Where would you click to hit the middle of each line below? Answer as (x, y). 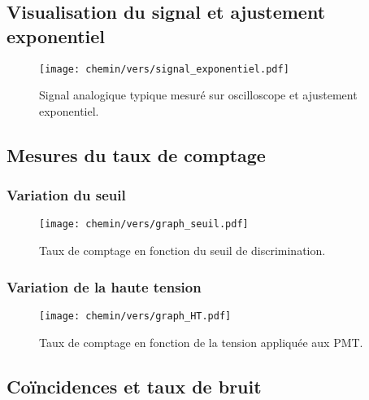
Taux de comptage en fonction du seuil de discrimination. (182, 251)
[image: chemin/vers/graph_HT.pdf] (135, 316)
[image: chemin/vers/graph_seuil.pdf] (144, 224)
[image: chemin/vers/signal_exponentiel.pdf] (164, 69)
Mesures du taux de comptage (136, 154)
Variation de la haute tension (104, 286)
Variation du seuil (66, 195)
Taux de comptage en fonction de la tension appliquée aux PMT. (201, 342)
